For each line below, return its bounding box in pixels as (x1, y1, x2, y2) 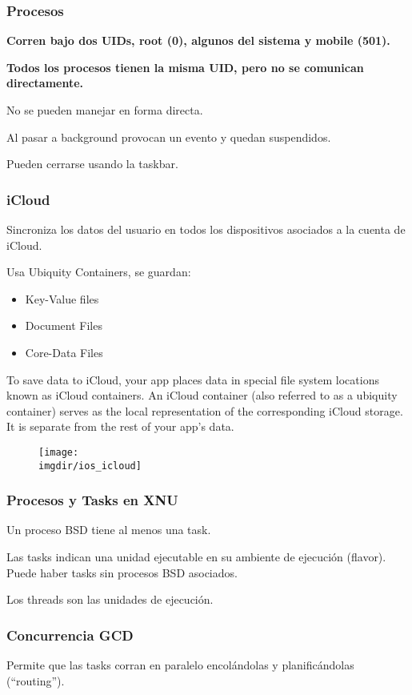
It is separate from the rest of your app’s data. (6, 418, 234, 435)
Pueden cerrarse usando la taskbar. (6, 155, 178, 172)
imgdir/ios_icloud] (38, 460, 142, 472)
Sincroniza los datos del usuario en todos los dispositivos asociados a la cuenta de (6, 221, 406, 237)
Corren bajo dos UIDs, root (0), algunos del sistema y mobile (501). (6, 32, 390, 49)
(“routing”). (6, 672, 65, 689)
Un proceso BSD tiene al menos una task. (6, 521, 211, 538)
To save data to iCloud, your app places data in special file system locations (6, 371, 379, 388)
